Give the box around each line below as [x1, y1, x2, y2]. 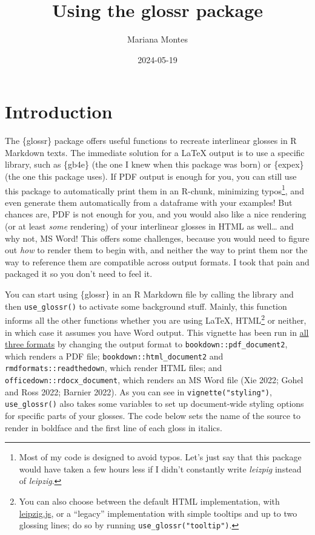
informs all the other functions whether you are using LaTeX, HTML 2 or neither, [5, 312, 307, 326]
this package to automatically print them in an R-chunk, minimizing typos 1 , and [5, 182, 304, 197]
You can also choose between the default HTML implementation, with [19, 495, 280, 508]
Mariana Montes [127, 33, 188, 46]
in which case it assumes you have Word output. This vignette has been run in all [5, 325, 309, 338]
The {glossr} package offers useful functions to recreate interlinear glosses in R [5, 134, 297, 147]
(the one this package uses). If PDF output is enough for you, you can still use [5, 170, 297, 183]
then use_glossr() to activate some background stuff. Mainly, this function [5, 299, 287, 312]
